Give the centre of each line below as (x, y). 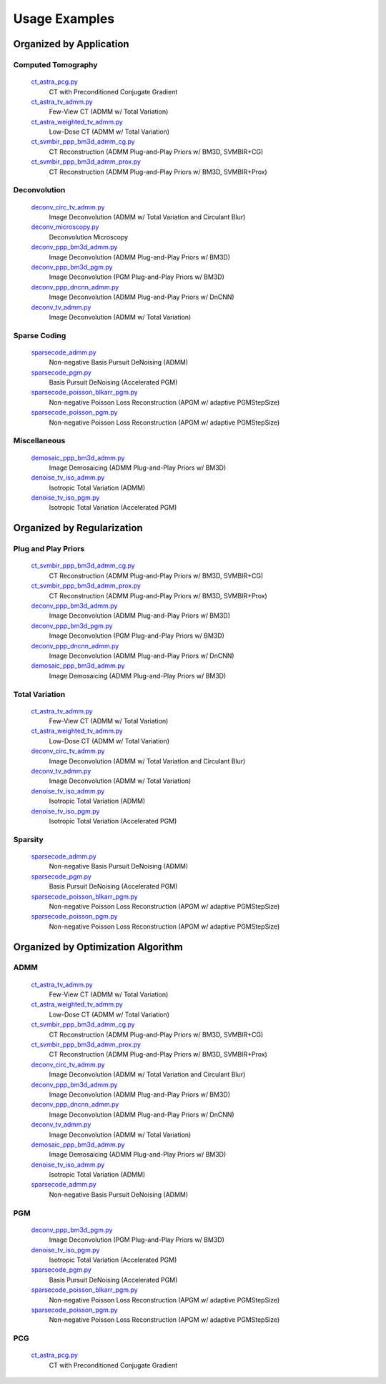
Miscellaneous (39, 441)
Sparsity (29, 839)
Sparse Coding (40, 335)
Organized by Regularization (78, 528)
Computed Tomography (55, 64)
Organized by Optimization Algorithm (98, 947)
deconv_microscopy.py (65, 227)
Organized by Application (71, 44)
